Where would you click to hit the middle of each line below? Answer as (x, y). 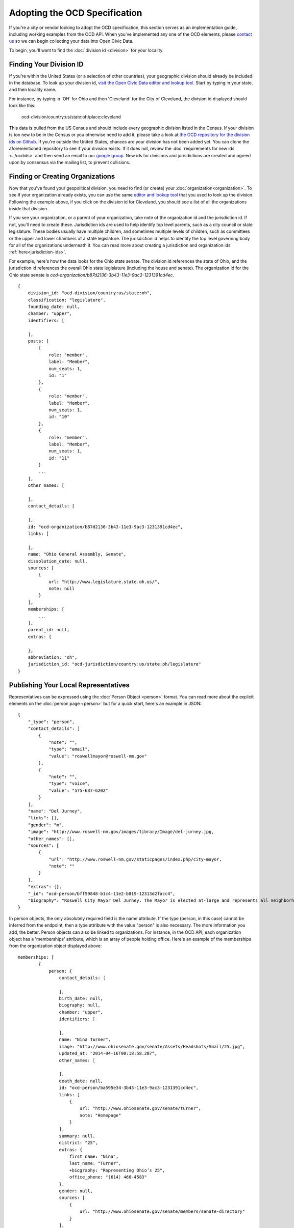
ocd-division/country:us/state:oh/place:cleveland (71, 117)
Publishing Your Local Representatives (69, 685)
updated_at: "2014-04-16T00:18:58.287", (108, 1053)
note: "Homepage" (100, 1115)
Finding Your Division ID (46, 64)
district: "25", (78, 1143)
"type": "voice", (70, 784)
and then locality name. (33, 90)
